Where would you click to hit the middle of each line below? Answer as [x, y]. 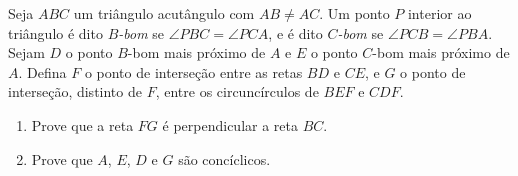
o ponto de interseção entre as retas [193, 71]
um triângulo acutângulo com [164, 13]
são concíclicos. [224, 158]
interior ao [439, 13]
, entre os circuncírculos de [237, 91]
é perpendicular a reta [230, 124]
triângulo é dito [55, 32]
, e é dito [295, 32]
